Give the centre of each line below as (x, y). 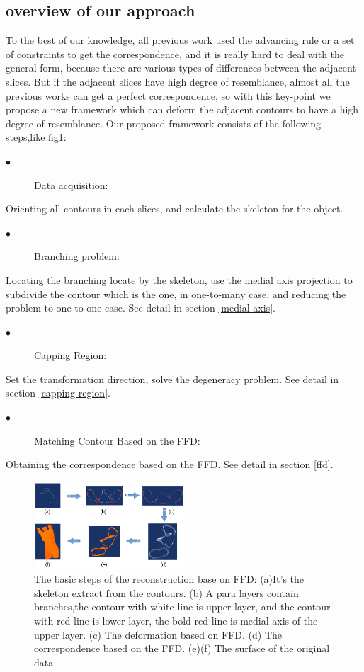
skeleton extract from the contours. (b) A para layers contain (166, 592)
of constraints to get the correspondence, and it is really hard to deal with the (175, 53)
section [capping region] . (58, 393)
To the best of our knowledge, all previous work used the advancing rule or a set (180, 40)
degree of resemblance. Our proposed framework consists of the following (164, 123)
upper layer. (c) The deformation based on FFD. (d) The (158, 634)
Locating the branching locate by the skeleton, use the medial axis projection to (179, 279)
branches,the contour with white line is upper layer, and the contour (182, 606)
